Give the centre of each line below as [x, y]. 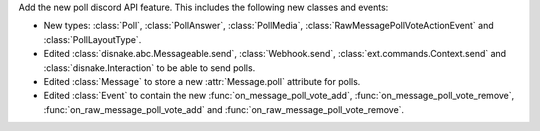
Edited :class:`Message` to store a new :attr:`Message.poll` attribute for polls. [202, 81]
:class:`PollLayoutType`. [92, 39]
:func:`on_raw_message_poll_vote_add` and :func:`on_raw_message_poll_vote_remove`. [224, 109]
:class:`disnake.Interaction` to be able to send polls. [149, 67]
